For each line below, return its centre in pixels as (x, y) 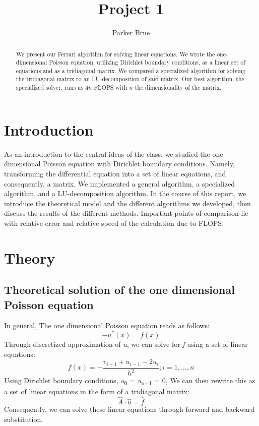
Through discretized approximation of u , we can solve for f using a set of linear (126, 344)
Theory (30, 257)
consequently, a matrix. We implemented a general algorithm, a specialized (119, 183)
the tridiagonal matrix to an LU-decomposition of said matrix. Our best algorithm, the (130, 79)
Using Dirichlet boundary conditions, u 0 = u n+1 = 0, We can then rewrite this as (130, 381)
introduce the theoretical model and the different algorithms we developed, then (127, 203)
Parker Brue (131, 33)
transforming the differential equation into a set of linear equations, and (115, 173)
